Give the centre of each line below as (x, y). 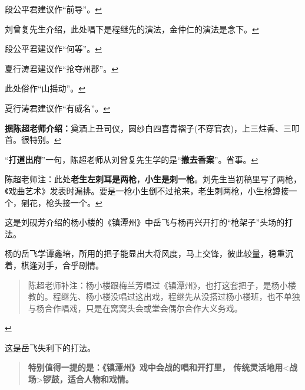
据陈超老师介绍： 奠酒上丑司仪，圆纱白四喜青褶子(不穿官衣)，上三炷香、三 (148, 128)
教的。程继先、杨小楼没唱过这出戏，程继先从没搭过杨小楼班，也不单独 (164, 296)
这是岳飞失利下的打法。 (50, 347)
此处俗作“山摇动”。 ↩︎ (45, 88)
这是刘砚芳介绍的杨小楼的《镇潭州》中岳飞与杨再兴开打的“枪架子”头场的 (145, 222)
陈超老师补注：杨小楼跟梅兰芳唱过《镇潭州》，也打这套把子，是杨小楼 (162, 285)
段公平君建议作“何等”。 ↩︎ (53, 49)
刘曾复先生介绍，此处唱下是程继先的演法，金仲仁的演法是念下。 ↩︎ (132, 29)
